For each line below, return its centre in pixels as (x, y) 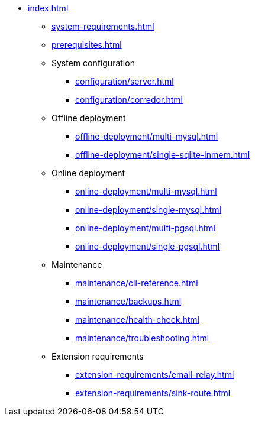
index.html (48, 8)
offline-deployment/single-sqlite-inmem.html (163, 155)
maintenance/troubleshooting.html (142, 338)
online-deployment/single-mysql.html (148, 210)
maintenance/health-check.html (137, 320)
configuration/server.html (125, 81)
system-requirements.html (103, 26)
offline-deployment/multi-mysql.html (147, 136)
